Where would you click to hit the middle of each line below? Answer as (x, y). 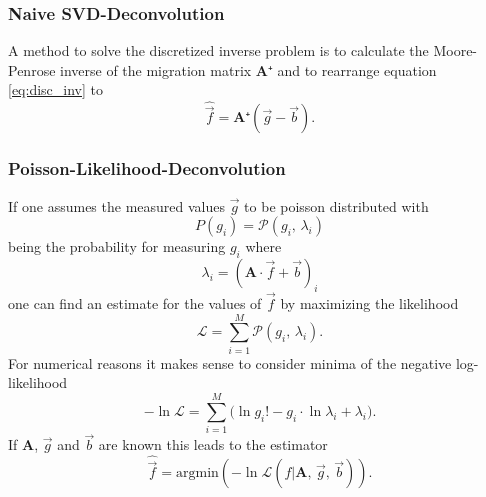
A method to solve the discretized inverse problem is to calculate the (218, 50)
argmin (197, 473)
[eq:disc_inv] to (55, 89)
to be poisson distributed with (336, 205)
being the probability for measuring (117, 246)
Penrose (32, 69)
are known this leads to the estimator (213, 444)
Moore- (455, 50)
